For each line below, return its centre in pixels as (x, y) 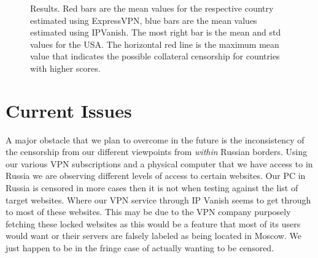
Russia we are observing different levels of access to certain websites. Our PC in (156, 176)
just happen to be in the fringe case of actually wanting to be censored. (140, 248)
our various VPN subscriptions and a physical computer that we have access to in (159, 163)
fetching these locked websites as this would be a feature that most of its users (153, 223)
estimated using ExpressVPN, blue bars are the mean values (144, 20)
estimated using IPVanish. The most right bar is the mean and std (156, 32)
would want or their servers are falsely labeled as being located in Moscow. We (153, 236)
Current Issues (69, 110)
